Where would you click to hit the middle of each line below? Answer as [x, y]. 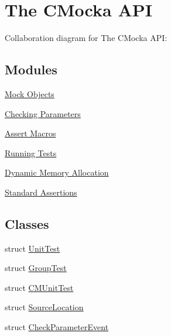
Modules [31, 69]
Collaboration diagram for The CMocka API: [86, 38]
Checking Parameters [43, 113]
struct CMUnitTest [39, 287]
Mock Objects [30, 93]
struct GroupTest [36, 268]
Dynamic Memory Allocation [57, 172]
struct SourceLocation [44, 307]
